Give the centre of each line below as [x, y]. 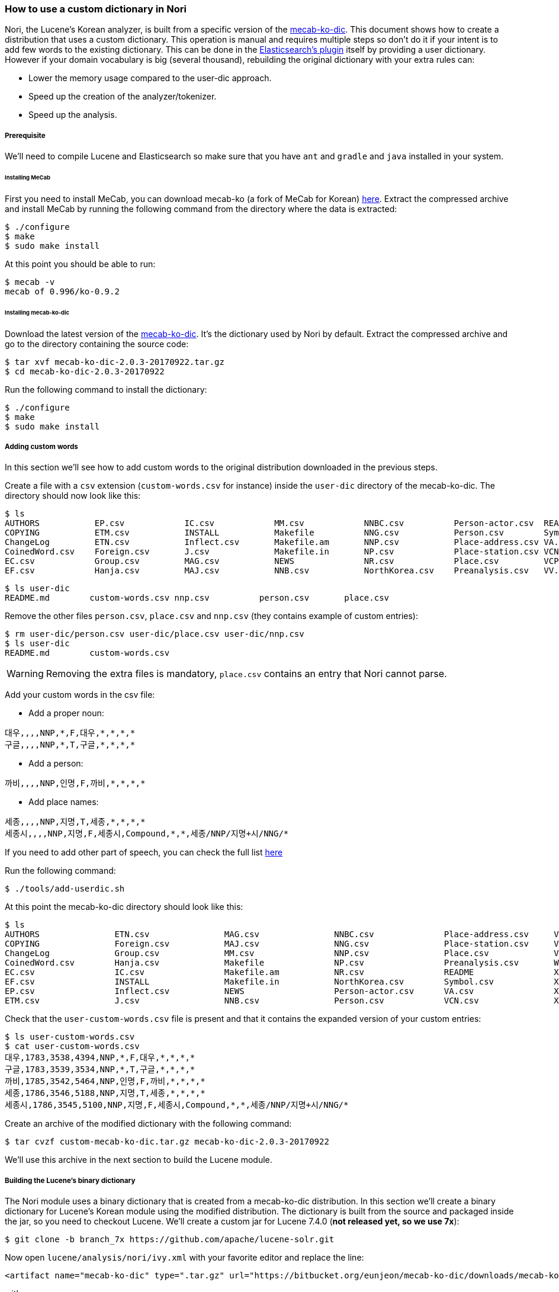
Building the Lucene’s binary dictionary [70, 1180]
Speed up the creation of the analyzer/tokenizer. [123, 97]
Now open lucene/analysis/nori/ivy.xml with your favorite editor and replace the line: [184, 1258]
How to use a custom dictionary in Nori [96, 9]
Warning [25, 674]
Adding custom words [41, 446]
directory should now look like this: [73, 496]
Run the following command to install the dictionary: [106, 389]
